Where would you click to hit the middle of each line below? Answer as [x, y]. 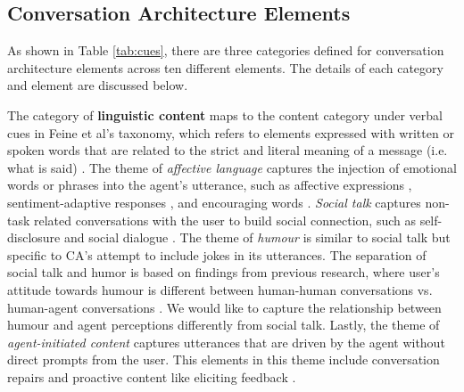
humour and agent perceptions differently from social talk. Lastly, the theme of [224, 325]
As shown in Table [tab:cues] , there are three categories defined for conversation [226, 50]
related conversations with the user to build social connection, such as [225, 220]
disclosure [34, 237]
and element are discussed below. [98, 85]
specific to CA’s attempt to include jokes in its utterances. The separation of [217, 254]
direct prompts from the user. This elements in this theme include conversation [224, 359]
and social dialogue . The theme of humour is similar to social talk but [257, 237]
